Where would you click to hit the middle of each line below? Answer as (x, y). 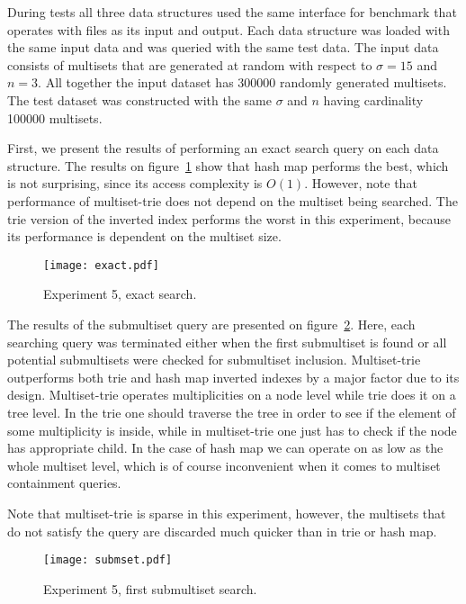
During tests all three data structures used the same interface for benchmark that (232, 12)
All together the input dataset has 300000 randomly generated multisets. (246, 82)
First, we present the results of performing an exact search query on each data (223, 148)
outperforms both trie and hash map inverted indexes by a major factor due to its (233, 377)
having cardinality (373, 99)
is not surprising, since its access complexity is (135, 183)
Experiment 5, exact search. (120, 294)
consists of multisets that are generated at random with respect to (190, 64)
